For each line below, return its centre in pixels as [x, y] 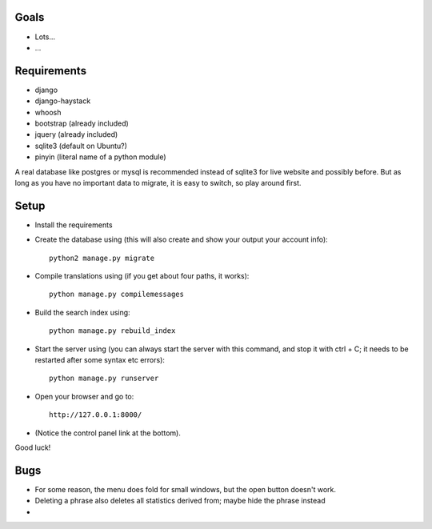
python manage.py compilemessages [116, 295]
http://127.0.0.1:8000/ [96, 415]
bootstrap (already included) [82, 123]
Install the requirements [74, 225]
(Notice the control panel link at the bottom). [108, 433]
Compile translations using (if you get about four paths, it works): [142, 276]
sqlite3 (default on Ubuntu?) [81, 146]
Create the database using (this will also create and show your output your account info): [181, 239]
